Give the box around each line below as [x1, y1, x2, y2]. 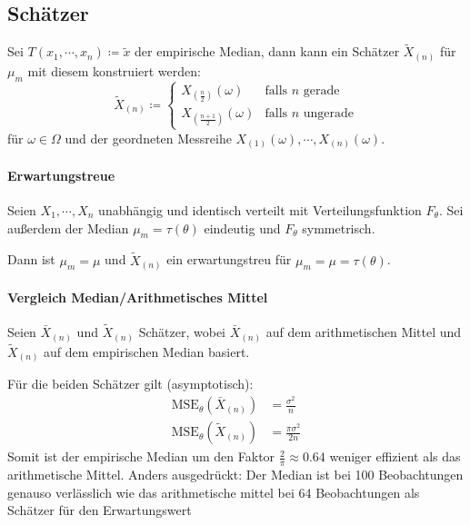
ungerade [303, 107, 355, 121]
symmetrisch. [302, 218, 375, 237]
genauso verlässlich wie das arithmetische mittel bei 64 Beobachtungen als [7, 482, 420, 501]
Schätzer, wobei [138, 322, 226, 342]
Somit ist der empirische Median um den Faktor [7, 447, 275, 466]
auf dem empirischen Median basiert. [44, 342, 250, 361]
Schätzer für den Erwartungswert [7, 500, 192, 520]
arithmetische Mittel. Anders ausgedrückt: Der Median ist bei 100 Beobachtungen [7, 464, 464, 483]
